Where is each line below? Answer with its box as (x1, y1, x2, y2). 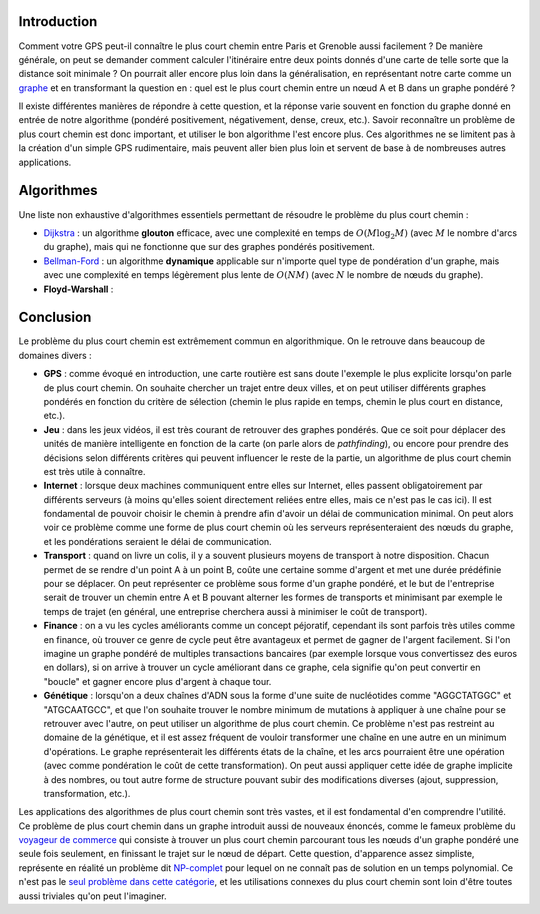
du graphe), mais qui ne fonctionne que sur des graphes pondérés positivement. (43, 241, 375, 253)
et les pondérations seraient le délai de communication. (43, 535, 272, 547)
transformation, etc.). (43, 787, 131, 799)
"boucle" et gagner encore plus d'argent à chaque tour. (43, 675, 272, 687)
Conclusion (18, 309, 92, 326)
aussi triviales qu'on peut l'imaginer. (18, 890, 167, 902)
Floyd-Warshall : (43, 283, 114, 295)
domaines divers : (18, 349, 92, 361)
